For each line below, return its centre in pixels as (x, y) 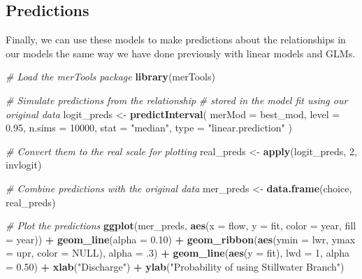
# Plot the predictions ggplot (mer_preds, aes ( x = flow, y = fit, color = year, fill (181, 226)
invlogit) (24, 165)
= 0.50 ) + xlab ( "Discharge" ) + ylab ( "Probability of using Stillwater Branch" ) (175, 266)
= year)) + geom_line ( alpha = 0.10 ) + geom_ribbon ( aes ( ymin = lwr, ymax (181, 239)
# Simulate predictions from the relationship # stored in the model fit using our (177, 100)
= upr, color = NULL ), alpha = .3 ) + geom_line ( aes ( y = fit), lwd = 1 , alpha (178, 253)
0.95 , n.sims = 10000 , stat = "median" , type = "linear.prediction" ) (149, 128)
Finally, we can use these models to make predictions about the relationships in (176, 40)
